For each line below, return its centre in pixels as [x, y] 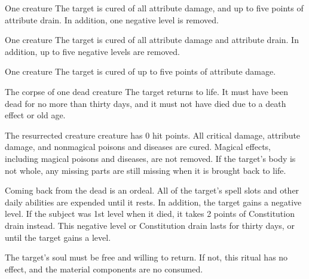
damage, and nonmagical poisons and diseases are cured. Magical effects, [138, 147]
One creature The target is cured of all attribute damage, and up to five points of [154, 8]
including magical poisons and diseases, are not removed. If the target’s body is [150, 158]
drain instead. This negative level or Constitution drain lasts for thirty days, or [150, 225]
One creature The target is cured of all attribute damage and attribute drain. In [152, 40]
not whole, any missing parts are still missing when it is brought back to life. [146, 170]
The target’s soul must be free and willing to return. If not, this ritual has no [146, 257]
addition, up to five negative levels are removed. [92, 51]
